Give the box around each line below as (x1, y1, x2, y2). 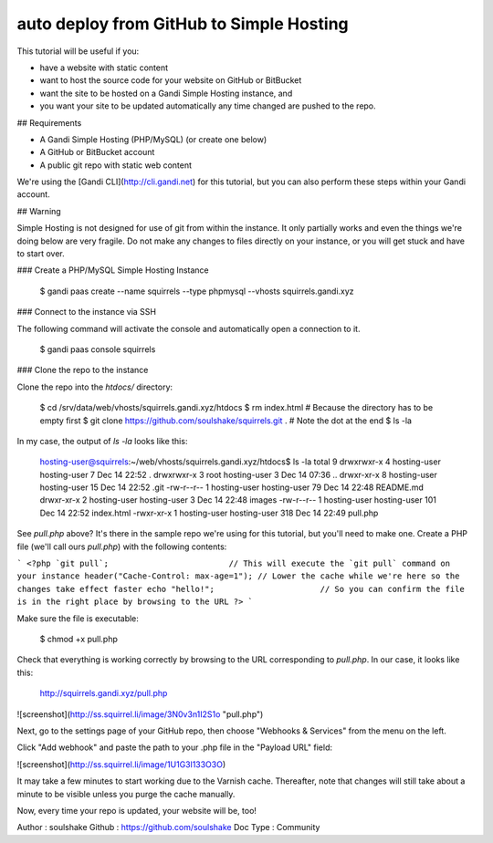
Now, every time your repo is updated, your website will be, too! (16, 805, 257, 816)
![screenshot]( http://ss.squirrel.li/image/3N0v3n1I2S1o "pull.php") (16, 708, 264, 720)
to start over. (16, 248, 65, 259)
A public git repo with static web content (39, 160, 192, 171)
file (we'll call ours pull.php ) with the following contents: (16, 541, 227, 552)
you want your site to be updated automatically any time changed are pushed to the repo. (39, 100, 376, 111)
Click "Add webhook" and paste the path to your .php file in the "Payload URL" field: (16, 742, 333, 753)
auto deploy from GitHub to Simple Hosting (16, 14, 349, 34)
